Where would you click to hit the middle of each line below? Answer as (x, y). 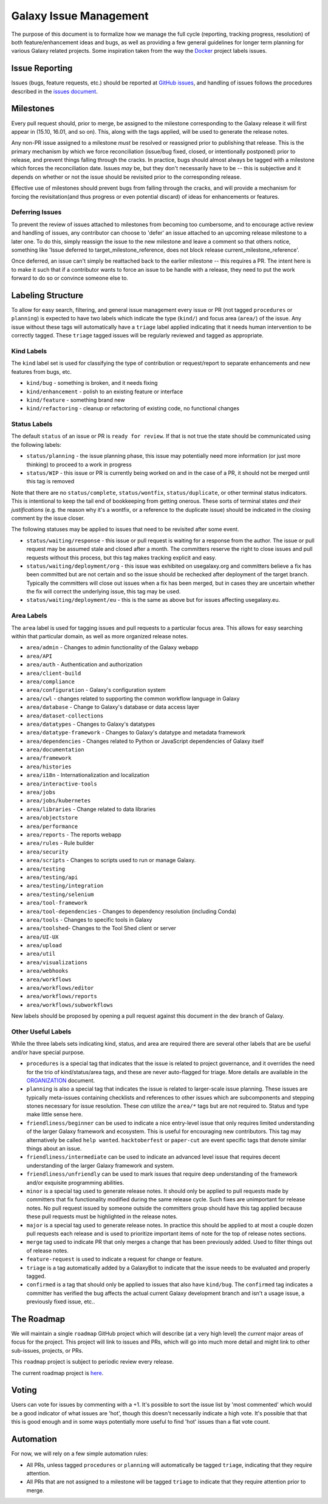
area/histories (49, 767)
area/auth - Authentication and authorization (84, 664)
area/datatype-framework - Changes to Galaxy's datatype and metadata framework (136, 733)
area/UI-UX (43, 937)
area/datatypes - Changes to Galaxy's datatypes (91, 724)
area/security (47, 852)
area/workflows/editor (60, 988)
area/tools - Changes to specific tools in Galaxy (89, 919)
